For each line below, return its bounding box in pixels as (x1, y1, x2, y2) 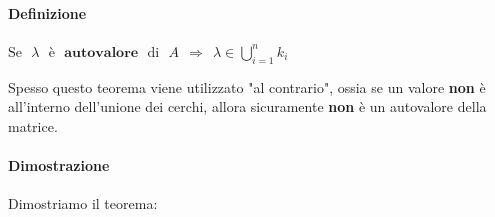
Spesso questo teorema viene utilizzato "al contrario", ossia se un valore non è (8, 76, 486, 97)
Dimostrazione (8, 154, 110, 175)
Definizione (8, 2, 87, 23)
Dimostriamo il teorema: (8, 193, 158, 214)
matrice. (8, 115, 58, 136)
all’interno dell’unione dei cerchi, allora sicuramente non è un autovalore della (8, 96, 487, 117)
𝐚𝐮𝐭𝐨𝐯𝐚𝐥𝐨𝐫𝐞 (64, 45, 139, 60)
